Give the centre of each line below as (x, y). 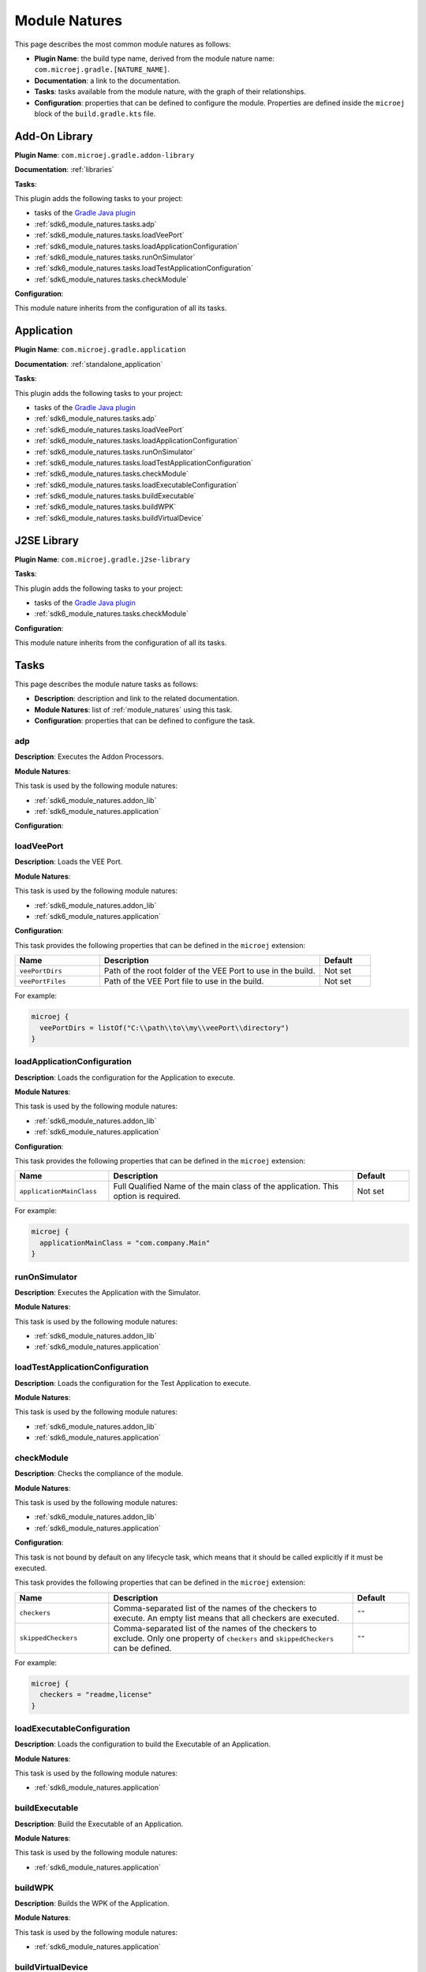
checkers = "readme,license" (96, 1695)
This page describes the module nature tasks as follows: (106, 684)
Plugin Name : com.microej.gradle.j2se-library (103, 559)
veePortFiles (43, 981)
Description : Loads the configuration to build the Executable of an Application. (143, 1744)
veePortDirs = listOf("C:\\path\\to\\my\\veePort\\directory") (164, 1028)
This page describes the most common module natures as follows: (123, 44)
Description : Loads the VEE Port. (69, 862)
